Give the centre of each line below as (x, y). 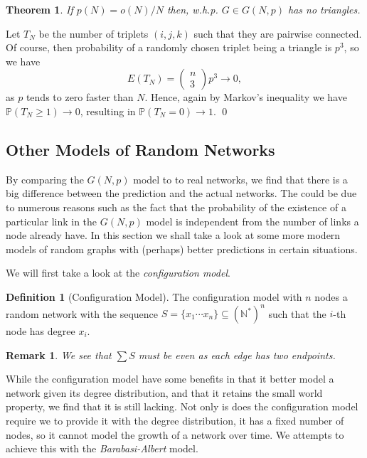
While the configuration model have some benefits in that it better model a (170, 379)
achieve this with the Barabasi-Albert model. (102, 448)
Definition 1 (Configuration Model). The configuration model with (154, 296)
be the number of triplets (94, 33)
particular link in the (52, 221)
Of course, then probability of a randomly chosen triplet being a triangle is (169, 47)
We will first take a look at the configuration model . (118, 273)
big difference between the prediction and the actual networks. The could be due (181, 193)
